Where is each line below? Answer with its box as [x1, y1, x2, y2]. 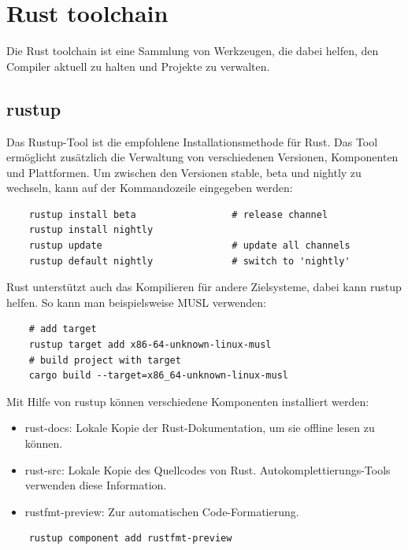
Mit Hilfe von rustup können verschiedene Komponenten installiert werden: [6, 393, 369, 409]
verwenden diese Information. [24, 477, 167, 493]
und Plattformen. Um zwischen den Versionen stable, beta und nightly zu [6, 164, 362, 180]
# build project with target [28, 354, 181, 366]
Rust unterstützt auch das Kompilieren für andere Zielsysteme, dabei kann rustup [6, 279, 402, 295]
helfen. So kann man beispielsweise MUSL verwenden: [6, 293, 266, 310]
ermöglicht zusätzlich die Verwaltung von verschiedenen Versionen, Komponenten [6, 149, 399, 165]
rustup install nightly [28, 224, 154, 236]
